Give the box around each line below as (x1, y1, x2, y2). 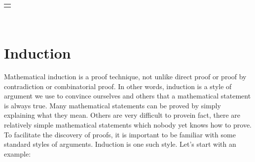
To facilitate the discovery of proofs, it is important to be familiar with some (4, 129, 236, 139)
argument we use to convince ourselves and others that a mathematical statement (4, 91, 251, 101)
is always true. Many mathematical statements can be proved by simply (4, 100, 221, 110)
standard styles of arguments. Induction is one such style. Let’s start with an (4, 139, 236, 149)
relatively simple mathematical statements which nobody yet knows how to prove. (4, 119, 252, 130)
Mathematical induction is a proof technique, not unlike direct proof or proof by (4, 71, 247, 81)
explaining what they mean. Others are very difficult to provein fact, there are (4, 110, 241, 120)
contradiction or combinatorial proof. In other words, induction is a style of (4, 81, 232, 91)
